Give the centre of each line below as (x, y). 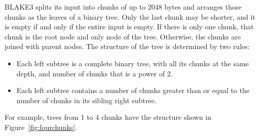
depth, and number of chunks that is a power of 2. (95, 73)
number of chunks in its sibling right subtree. (86, 100)
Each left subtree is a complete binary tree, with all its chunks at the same (133, 63)
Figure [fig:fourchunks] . (41, 127)
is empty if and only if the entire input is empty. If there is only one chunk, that (129, 27)
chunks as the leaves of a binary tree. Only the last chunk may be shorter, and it (130, 16)
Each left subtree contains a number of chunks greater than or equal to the (133, 90)
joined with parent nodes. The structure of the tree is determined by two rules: (127, 46)
